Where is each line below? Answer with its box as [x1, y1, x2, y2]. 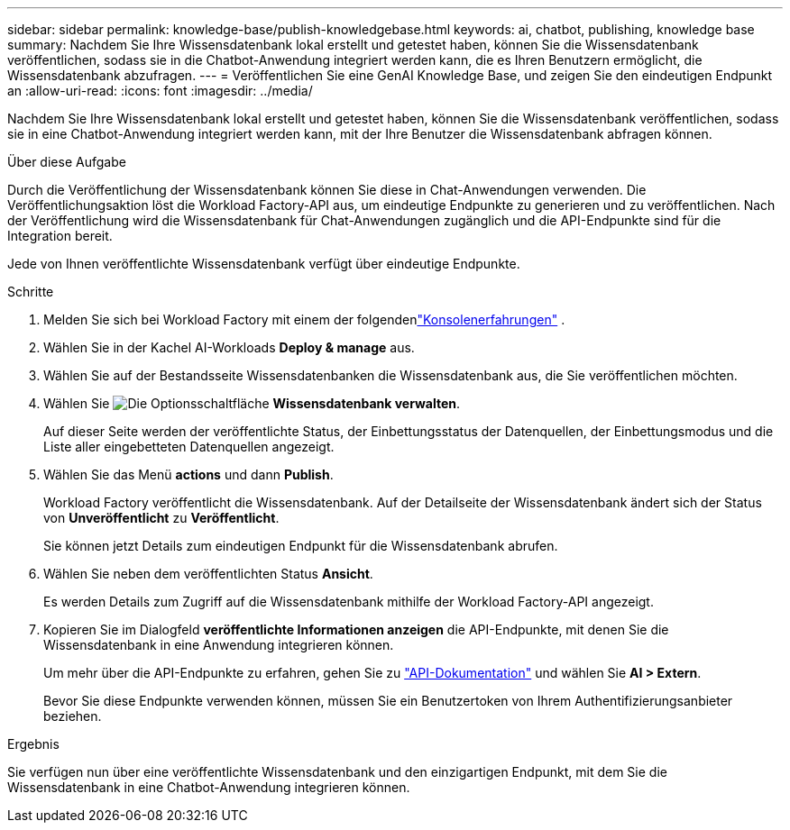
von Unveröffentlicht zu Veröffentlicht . [43, 510, 280, 525]
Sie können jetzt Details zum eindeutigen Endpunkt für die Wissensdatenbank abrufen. [43, 538, 558, 553]
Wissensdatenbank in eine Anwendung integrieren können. [43, 637, 394, 652]
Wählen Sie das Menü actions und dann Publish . [43, 467, 334, 482]
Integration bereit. [7, 228, 113, 243]
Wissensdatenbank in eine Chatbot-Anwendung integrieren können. [7, 780, 410, 795]
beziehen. [43, 708, 102, 724]
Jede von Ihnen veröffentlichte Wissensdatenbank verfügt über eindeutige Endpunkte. [7, 256, 520, 271]
